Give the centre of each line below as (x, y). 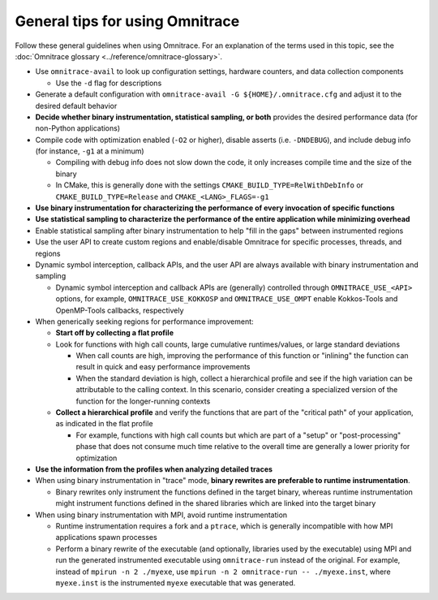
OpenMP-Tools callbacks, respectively (120, 310)
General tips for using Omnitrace (127, 21)
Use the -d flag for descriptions (109, 83)
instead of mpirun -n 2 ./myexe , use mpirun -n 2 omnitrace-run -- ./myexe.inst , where (223, 572)
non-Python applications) (78, 128)
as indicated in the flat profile (104, 424)
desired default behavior (76, 106)
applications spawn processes (106, 537)
